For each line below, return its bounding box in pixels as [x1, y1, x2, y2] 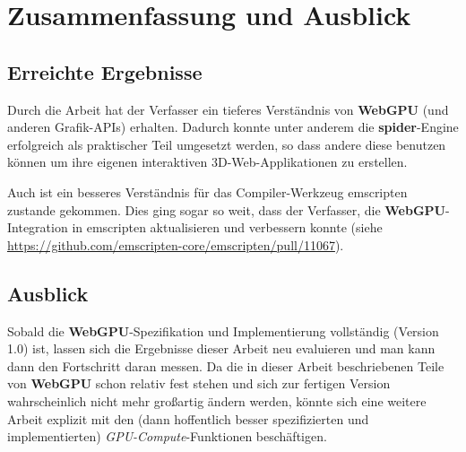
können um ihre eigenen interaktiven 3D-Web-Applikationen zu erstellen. [7, 152, 408, 171]
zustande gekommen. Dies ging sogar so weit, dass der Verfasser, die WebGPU [7, 200, 445, 219]
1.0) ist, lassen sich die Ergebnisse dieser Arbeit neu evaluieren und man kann [7, 339, 436, 358]
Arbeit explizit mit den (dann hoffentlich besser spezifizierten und [7, 409, 369, 428]
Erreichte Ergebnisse [7, 57, 203, 85]
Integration [7, 218, 68, 237]
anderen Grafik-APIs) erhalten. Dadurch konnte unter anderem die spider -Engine [7, 117, 459, 136]
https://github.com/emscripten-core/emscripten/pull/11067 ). [7, 235, 344, 254]
